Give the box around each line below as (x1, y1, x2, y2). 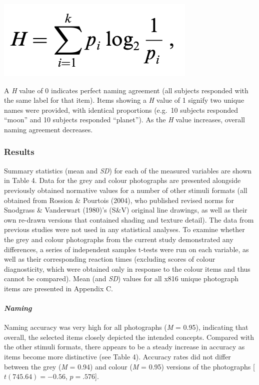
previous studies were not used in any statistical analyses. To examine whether (4, 224, 245, 235)
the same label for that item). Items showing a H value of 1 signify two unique (4, 95, 244, 105)
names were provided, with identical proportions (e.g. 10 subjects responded (4, 104, 238, 115)
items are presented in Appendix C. (4, 283, 113, 293)
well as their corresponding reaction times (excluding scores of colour (4, 254, 215, 264)
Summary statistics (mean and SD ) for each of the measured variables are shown (4, 165, 252, 175)
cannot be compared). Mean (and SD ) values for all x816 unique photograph (4, 273, 239, 284)
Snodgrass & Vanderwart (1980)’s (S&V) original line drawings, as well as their (4, 205, 247, 215)
